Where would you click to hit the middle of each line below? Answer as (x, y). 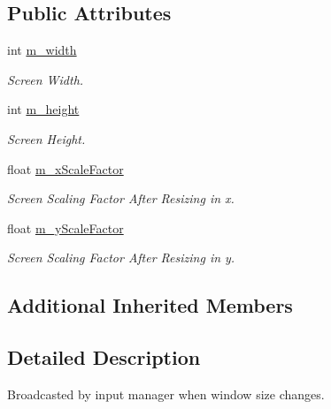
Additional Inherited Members (150, 305)
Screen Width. (46, 79)
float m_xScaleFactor (65, 168)
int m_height (43, 109)
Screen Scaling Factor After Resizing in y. (121, 258)
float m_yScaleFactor (65, 227)
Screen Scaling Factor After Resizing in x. (121, 198)
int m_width (42, 50)
